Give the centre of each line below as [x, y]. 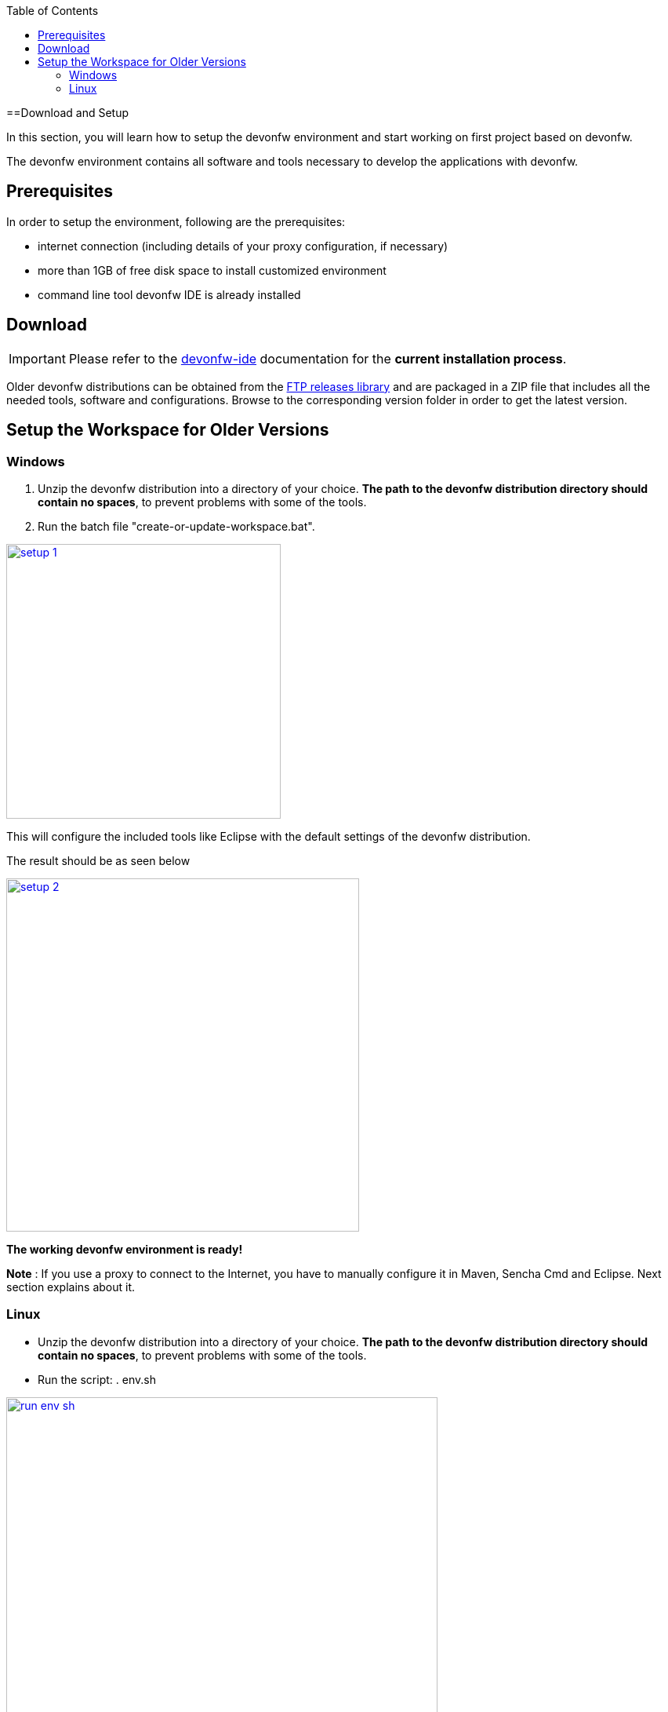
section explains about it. [71, 1287]
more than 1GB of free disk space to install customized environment [212, 270]
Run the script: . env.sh [97, 1379]
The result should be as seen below [98, 860]
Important [37, 358]
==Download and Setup [68, 113]
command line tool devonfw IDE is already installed [169, 294]
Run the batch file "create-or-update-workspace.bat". [176, 526]
